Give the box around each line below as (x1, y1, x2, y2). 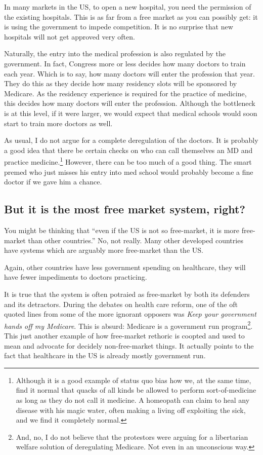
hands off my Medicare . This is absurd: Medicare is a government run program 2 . (4, 319, 253, 331)
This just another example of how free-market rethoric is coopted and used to (4, 330, 245, 340)
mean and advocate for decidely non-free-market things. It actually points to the (4, 340, 254, 351)
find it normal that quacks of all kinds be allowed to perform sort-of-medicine (16, 385, 256, 395)
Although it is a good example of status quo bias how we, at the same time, (16, 374, 251, 385)
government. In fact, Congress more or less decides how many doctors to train (4, 58, 246, 68)
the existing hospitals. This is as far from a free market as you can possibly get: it (4, 11, 258, 22)
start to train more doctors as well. (4, 118, 113, 128)
